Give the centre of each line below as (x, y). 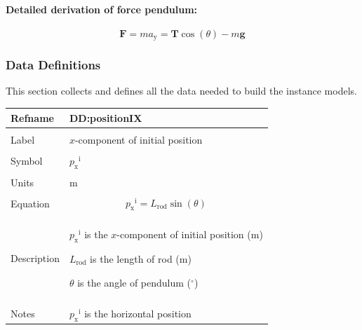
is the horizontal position (138, 313)
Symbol (27, 161)
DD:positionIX (106, 117)
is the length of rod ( (135, 259)
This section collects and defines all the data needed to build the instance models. (181, 91)
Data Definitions (53, 65)
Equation (30, 204)
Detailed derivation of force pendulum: (102, 9)
